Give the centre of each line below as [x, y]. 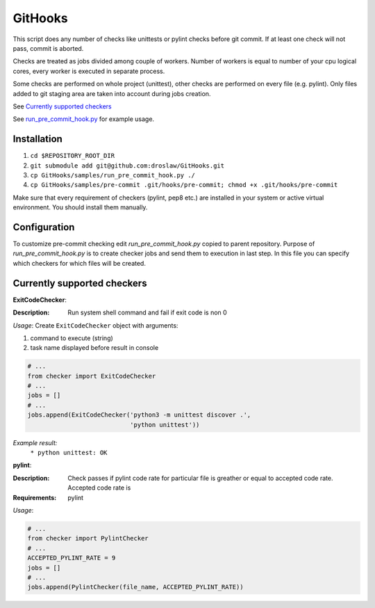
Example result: [35, 442]
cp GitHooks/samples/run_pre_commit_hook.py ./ [113, 175]
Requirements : [35, 497]
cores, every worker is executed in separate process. [89, 71]
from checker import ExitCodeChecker [92, 376]
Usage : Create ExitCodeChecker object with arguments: [95, 325]
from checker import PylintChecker [88, 538]
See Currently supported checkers [62, 106]
